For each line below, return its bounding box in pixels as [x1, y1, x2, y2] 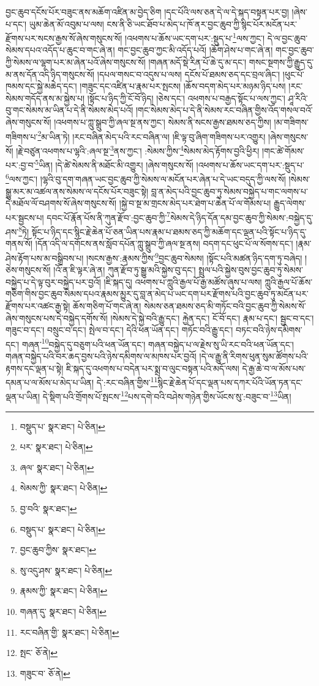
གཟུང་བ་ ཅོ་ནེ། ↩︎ [20, 666, 70, 679]
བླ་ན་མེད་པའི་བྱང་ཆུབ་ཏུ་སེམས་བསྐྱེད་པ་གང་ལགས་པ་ [151, 184, 308, 197]
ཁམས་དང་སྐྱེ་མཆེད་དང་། [6, 80, 77, 92]
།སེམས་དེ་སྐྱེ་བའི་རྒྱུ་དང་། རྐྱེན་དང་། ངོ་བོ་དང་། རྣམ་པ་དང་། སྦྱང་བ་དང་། [110, 311, 314, 324]
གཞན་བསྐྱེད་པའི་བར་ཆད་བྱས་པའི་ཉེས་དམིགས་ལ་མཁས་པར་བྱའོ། [6, 349, 197, 362]
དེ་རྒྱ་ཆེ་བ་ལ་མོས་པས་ [242, 361, 306, 374]
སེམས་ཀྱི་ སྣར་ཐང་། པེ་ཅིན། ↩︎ [20, 481, 108, 494]
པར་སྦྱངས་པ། [6, 211, 44, 224]
